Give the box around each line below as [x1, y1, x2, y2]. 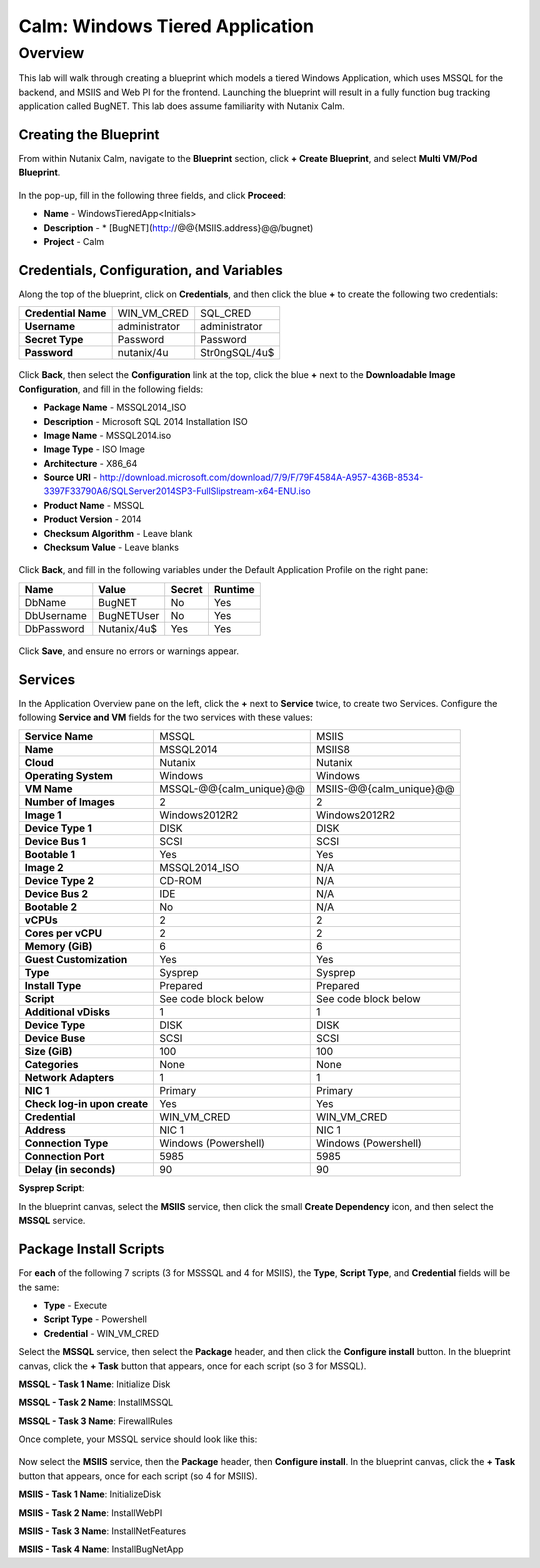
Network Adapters [24, 1071, 115, 1085]
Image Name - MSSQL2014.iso [43, 429, 172, 441]
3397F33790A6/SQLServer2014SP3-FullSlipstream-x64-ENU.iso [43, 485, 311, 497]
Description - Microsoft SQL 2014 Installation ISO [43, 415, 249, 427]
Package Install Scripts [18, 1241, 165, 1258]
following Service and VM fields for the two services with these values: [18, 711, 314, 724]
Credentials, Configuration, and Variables [18, 261, 284, 279]
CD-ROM [159, 874, 202, 888]
